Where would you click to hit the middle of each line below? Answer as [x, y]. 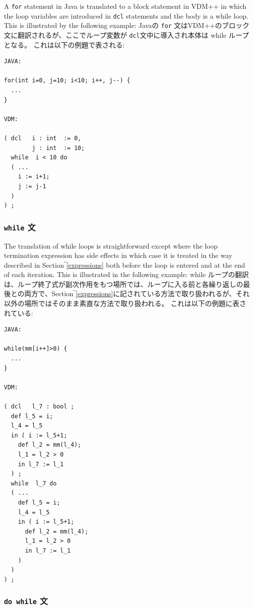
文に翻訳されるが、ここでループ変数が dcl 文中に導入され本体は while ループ [127, 35]
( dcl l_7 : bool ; [39, 406]
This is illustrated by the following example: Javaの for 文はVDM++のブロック [127, 25]
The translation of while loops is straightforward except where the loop [111, 245]
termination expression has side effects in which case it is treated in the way [118, 255]
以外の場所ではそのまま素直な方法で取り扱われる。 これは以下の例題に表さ [125, 303]
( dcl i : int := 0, [43, 138]
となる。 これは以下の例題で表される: [64, 44]
